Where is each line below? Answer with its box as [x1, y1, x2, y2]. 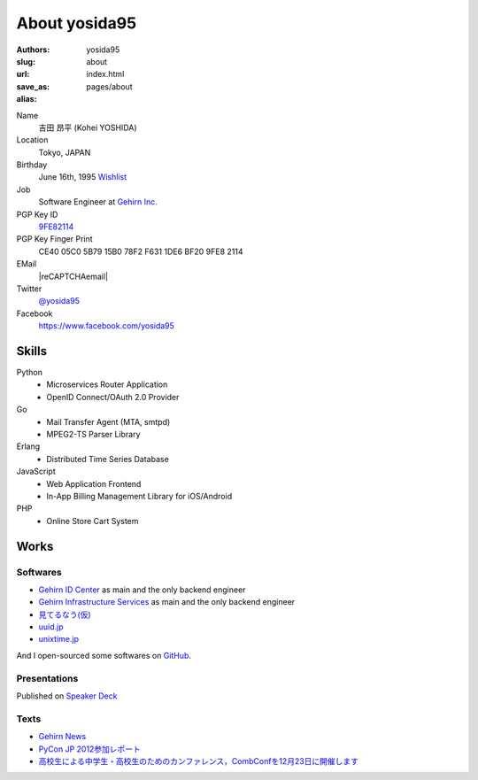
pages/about [86, 81, 133, 92]
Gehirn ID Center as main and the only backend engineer [38, 584, 246, 595]
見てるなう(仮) [38, 609, 92, 620]
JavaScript [16, 466, 57, 477]
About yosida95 [16, 13, 137, 33]
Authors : [16, 44, 50, 55]
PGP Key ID [16, 209, 58, 220]
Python [16, 367, 43, 378]
